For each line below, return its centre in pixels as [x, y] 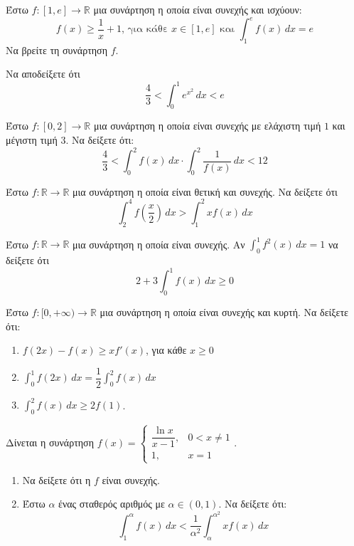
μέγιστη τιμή [32, 139]
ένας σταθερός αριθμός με [112, 504]
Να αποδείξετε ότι [43, 74]
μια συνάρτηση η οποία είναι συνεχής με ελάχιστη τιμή [207, 126]
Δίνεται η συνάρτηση [50, 442]
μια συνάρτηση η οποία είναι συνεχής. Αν [159, 244]
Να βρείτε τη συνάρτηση [57, 49]
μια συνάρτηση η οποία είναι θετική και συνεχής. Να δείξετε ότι [205, 191]
